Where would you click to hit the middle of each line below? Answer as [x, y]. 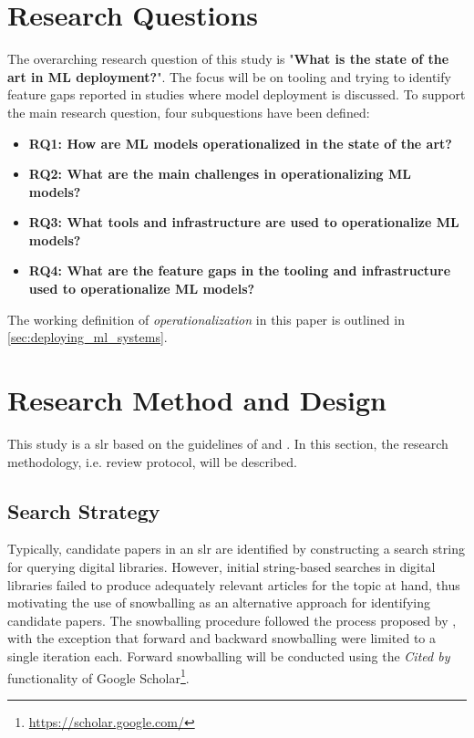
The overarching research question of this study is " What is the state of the [228, 59]
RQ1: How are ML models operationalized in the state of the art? [240, 143]
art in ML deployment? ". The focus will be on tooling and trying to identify [229, 76]
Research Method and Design [197, 400]
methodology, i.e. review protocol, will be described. [152, 461]
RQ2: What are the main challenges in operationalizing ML [220, 174]
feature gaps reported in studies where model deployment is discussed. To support [237, 94]
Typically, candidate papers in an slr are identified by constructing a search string [236, 549]
